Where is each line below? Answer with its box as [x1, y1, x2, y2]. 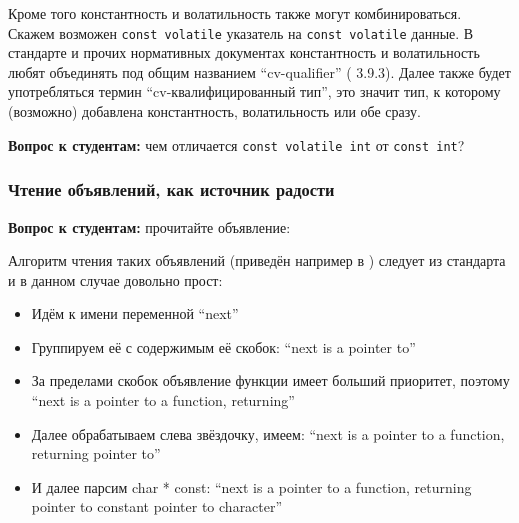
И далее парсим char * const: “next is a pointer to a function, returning [31, 476, 472, 497]
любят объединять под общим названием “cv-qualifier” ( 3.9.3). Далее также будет [8, 61, 511, 82]
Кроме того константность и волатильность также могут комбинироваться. [8, 3, 462, 23]
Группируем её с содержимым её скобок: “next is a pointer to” [31, 336, 416, 357]
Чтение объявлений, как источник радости [8, 177, 335, 202]
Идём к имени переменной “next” [31, 303, 239, 324]
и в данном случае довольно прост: [8, 269, 223, 290]
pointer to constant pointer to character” [31, 496, 283, 517]
